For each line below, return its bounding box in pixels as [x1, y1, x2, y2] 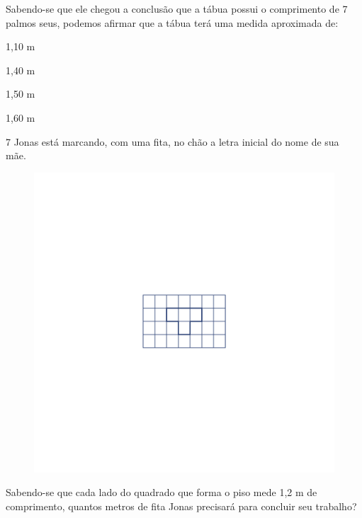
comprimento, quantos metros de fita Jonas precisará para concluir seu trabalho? [6, 498, 357, 513]
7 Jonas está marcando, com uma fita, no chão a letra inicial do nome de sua [6, 134, 339, 149]
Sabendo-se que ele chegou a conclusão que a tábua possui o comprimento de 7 [6, 1, 348, 16]
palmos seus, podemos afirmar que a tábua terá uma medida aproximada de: [6, 15, 339, 30]
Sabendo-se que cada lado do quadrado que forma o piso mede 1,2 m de [6, 485, 317, 500]
